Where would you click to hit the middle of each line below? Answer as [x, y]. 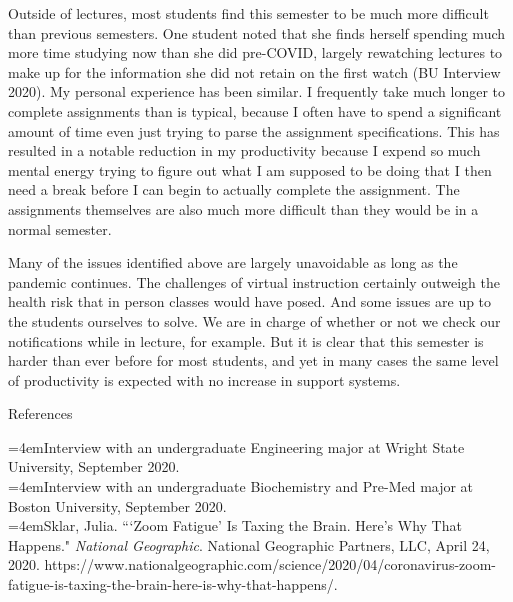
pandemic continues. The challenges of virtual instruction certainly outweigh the [254, 281]
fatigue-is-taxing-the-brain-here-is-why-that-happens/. [173, 584]
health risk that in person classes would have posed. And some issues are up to [250, 301]
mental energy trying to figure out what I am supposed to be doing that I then [250, 169]
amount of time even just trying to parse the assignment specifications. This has [254, 130]
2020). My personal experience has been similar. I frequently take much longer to [257, 91]
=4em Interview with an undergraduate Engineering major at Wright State [236, 446]
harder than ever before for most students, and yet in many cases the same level [253, 360]
